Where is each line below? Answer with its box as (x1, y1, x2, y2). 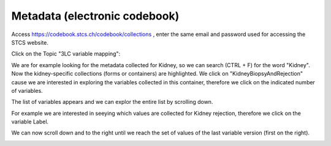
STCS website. (11, 38, 49, 46)
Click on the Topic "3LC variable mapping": (11, 50, 121, 57)
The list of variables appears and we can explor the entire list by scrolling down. (11, 98, 213, 106)
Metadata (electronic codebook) (11, 9, 180, 23)
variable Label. (11, 118, 49, 125)
